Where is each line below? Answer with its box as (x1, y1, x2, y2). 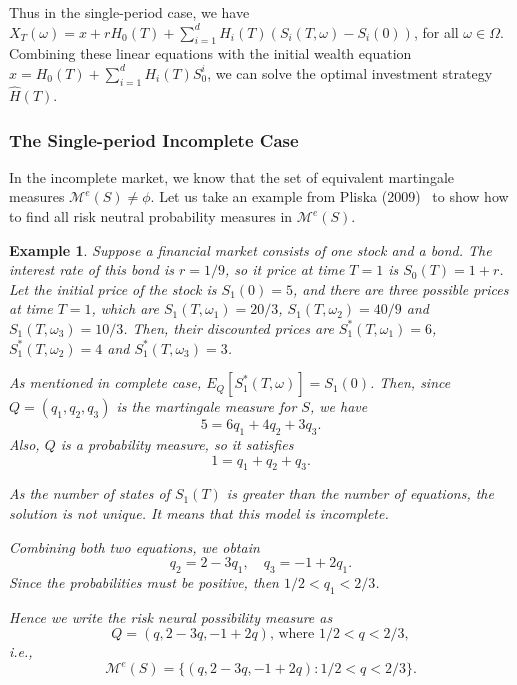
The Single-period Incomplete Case (9, 127, 299, 152)
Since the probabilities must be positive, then (9, 571, 279, 592)
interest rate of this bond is (9, 259, 174, 280)
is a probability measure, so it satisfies (60, 433, 294, 454)
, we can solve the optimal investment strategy (207, 62, 493, 83)
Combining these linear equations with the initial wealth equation (9, 43, 412, 64)
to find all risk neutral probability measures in (9, 206, 293, 226)
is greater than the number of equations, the (226, 483, 494, 504)
